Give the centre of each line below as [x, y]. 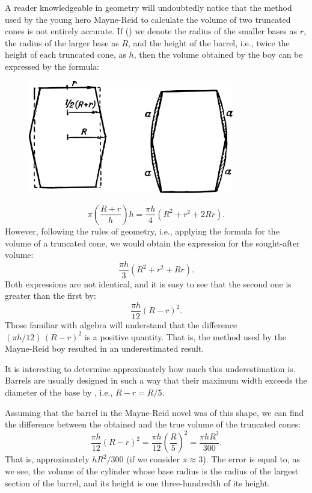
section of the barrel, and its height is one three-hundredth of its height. [138, 482]
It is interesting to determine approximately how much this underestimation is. [150, 368]
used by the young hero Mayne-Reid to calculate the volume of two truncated [148, 19]
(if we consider [153, 459]
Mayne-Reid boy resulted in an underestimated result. [105, 348]
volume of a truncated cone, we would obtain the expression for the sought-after [152, 243]
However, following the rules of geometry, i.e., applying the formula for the [142, 231]
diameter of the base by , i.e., [59, 392]
